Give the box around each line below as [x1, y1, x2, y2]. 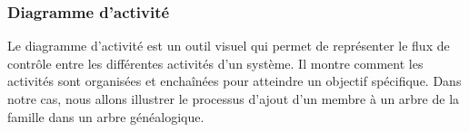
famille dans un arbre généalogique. [7, 107, 205, 126]
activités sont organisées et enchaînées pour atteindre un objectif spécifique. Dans [7, 71, 462, 90]
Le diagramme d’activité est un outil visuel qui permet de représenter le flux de [7, 36, 450, 55]
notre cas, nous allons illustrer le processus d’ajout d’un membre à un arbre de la [7, 90, 460, 108]
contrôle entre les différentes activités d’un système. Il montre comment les [7, 53, 424, 72]
